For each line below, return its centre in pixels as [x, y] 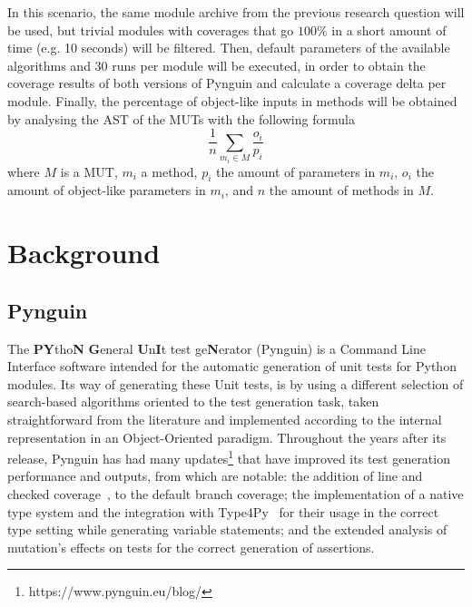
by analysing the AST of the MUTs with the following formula [181, 118]
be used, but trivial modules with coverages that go [151, 29]
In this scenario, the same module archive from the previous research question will [236, 12]
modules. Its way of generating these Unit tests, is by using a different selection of [236, 383]
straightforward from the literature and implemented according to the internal [225, 419]
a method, [169, 171]
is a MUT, [89, 171]
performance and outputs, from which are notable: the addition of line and [215, 476]
